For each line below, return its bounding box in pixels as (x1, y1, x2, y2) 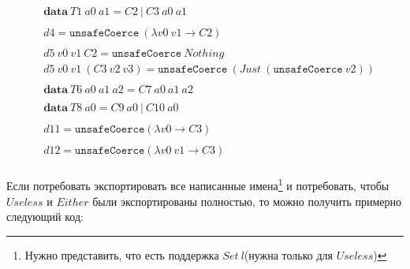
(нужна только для (244, 246, 334, 263)
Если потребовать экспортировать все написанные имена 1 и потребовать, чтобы (6, 175, 389, 194)
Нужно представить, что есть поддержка (24, 246, 219, 263)
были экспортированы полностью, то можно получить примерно (92, 192, 402, 209)
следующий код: (6, 208, 84, 225)
